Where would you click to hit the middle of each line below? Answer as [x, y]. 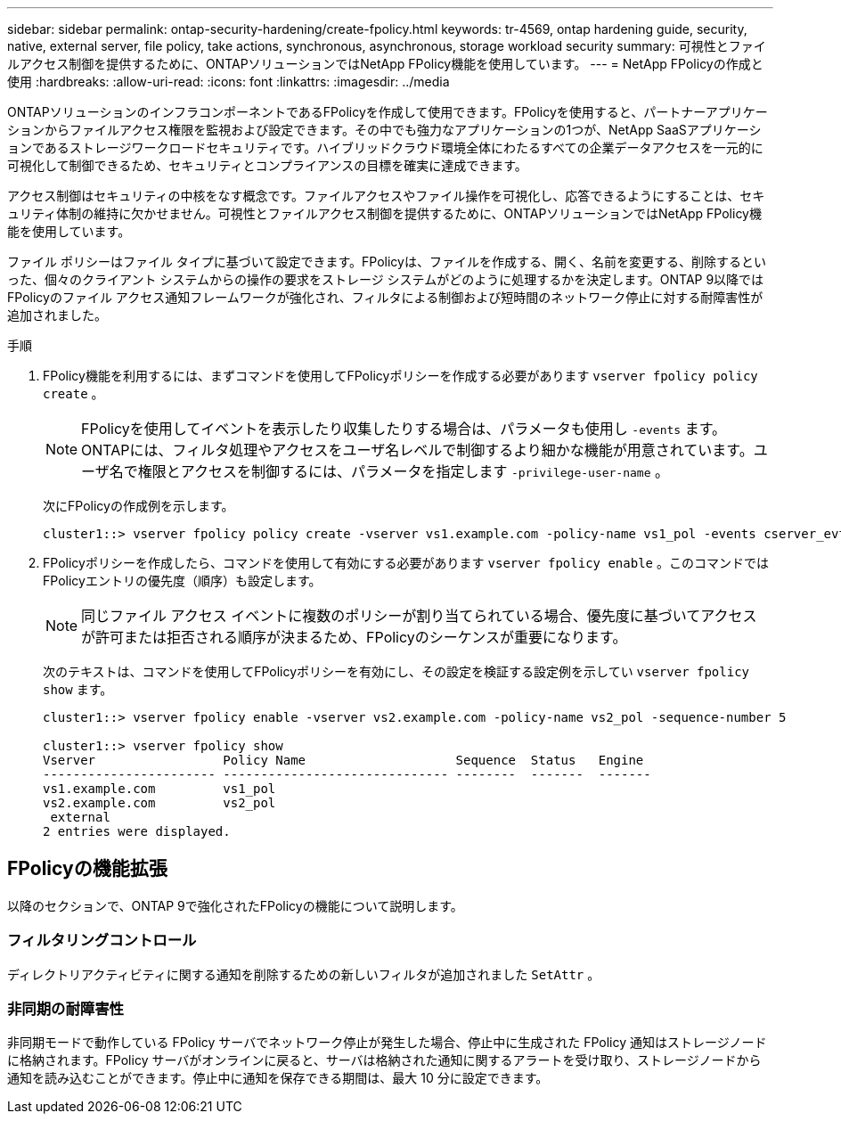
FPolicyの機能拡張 [87, 869]
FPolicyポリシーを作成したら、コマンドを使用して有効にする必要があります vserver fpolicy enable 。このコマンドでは [406, 563]
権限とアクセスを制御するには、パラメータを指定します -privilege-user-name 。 [404, 471]
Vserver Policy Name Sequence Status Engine [343, 760]
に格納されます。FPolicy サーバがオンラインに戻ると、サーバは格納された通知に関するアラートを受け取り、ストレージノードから [384, 1060]
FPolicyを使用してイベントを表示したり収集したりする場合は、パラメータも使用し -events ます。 [404, 429]
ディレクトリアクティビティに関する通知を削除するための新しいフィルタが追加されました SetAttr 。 [304, 974]
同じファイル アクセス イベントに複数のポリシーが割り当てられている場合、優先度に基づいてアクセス [419, 616]
